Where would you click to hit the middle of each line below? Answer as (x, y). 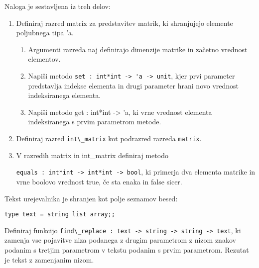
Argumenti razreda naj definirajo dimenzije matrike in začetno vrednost (138, 49)
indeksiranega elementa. (65, 95)
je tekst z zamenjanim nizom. (49, 259)
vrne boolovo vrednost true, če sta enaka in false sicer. (99, 181)
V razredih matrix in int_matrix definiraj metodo (92, 155)
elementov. (44, 59)
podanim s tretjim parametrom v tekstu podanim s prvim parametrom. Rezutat (127, 250)
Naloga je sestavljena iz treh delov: (58, 6)
